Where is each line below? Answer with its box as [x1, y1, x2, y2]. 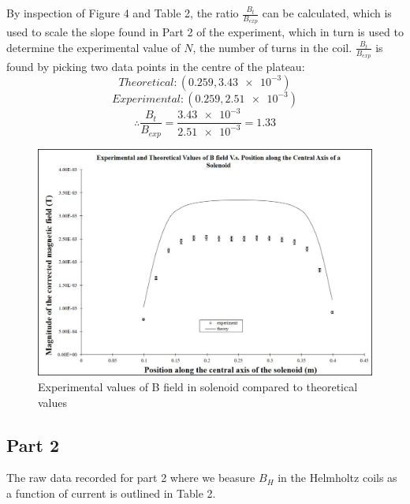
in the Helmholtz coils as [278, 469, 397, 486]
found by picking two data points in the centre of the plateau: [6, 58, 305, 75]
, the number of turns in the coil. [192, 39, 352, 55]
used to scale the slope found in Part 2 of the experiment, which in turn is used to [6, 24, 404, 40]
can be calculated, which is [262, 5, 392, 21]
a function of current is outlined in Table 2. [6, 485, 216, 502]
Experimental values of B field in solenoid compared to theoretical [38, 379, 358, 395]
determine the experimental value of [6, 39, 181, 55]
